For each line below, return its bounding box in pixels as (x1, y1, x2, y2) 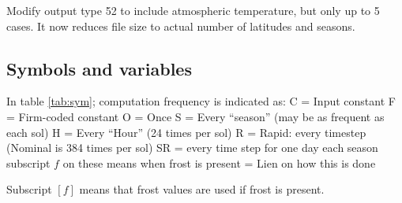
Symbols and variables (6, 56, 192, 80)
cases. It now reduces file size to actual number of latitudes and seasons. (6, 17, 355, 34)
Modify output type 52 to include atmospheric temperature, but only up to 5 (6, 2, 380, 18)
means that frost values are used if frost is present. (79, 181, 325, 197)
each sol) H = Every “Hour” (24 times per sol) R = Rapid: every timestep (6, 124, 366, 140)
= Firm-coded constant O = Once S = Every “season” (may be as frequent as (6, 108, 385, 124)
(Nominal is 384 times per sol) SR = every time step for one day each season (6, 139, 378, 156)
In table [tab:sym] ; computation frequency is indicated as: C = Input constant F (6, 93, 396, 109)
